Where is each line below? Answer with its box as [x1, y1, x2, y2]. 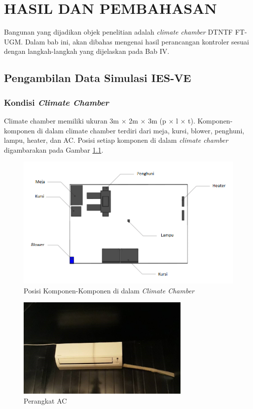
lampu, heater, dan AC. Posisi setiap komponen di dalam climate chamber [4, 135, 228, 145]
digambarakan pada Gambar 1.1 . [4, 144, 104, 155]
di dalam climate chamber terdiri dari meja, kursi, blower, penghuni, [37, 125, 245, 135]
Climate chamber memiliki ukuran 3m [4, 115, 119, 125]
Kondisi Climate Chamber [4, 96, 109, 108]
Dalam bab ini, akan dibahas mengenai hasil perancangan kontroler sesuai [25, 36, 249, 46]
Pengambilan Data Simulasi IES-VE [4, 70, 191, 85]
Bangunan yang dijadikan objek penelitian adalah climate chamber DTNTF [4, 27, 233, 37]
